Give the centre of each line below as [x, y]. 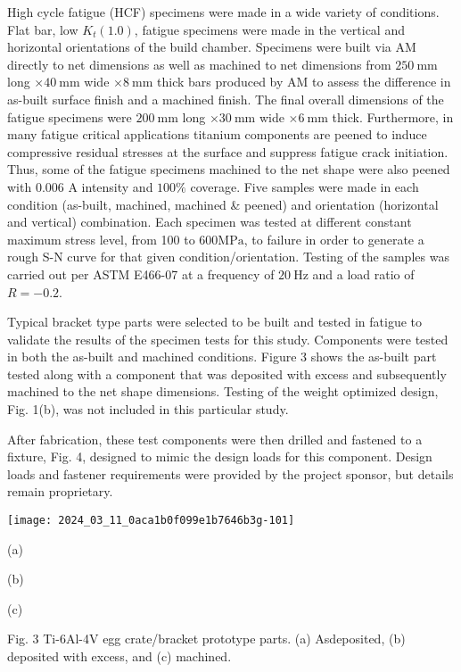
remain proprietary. [60, 491]
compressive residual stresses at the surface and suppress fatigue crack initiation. [228, 151]
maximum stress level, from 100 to [101, 239]
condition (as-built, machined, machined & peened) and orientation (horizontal [223, 204]
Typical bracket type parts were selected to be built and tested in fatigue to [215, 322]
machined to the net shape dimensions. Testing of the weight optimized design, [223, 391]
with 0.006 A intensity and [80, 186]
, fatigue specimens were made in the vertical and [269, 29]
